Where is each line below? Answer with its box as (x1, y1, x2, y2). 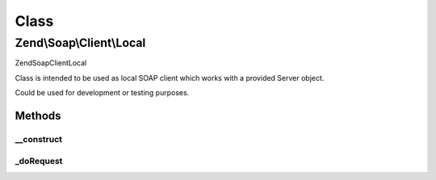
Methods (15, 109, 61, 123)
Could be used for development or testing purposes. (15, 88, 190, 98)
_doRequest (15, 155, 63, 166)
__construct (15, 133, 63, 144)
